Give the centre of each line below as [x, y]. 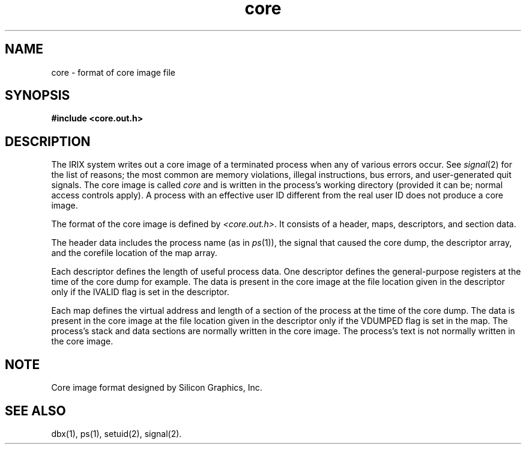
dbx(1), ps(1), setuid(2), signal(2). [116, 433]
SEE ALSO [35, 411]
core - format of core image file [113, 72]
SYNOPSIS [38, 96]
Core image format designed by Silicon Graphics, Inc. [157, 388]
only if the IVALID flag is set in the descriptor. [140, 292]
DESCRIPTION [48, 141]
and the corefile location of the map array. [134, 253]
